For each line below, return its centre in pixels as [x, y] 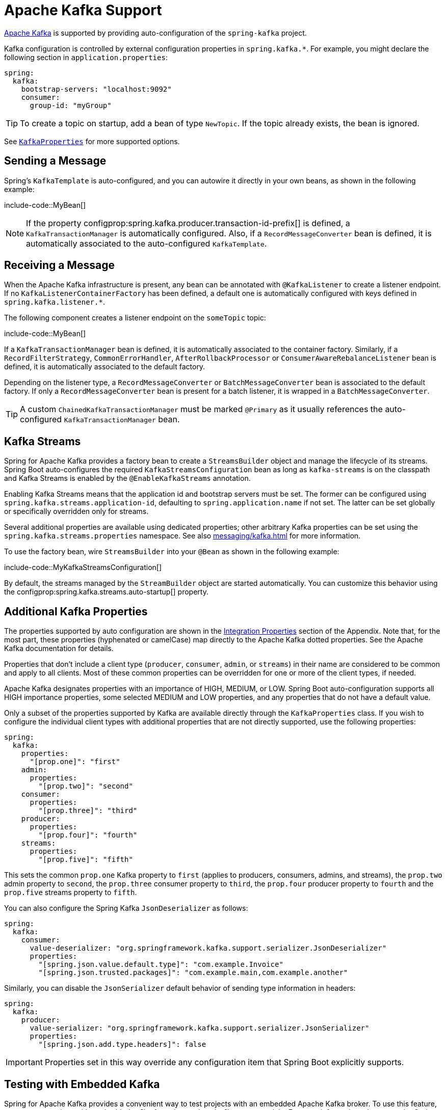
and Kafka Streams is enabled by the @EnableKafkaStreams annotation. [127, 478]
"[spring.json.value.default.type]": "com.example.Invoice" [161, 965]
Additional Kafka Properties [76, 611]
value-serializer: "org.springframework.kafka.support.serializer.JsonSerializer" [200, 1028]
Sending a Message [55, 161]
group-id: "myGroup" [71, 105]
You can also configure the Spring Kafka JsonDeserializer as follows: [126, 908]
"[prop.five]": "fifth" [86, 860]
